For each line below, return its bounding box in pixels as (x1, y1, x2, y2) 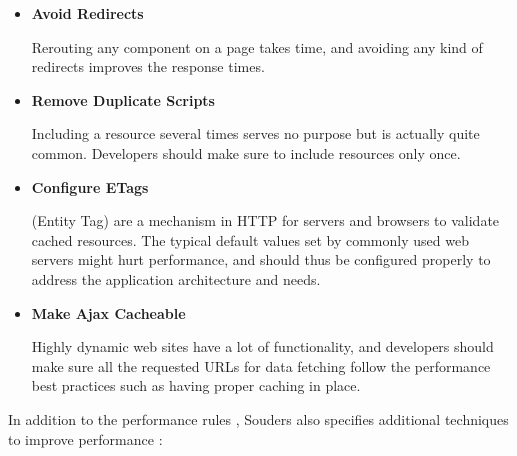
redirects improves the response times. (31, 56, 265, 77)
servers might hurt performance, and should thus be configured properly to (31, 249, 491, 270)
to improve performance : (8, 428, 163, 449)
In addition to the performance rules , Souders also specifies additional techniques (8, 408, 509, 429)
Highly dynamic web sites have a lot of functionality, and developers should (31, 336, 494, 357)
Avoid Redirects (31, 3, 144, 23)
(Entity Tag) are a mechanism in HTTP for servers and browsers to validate (31, 210, 500, 231)
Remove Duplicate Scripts (31, 89, 215, 110)
